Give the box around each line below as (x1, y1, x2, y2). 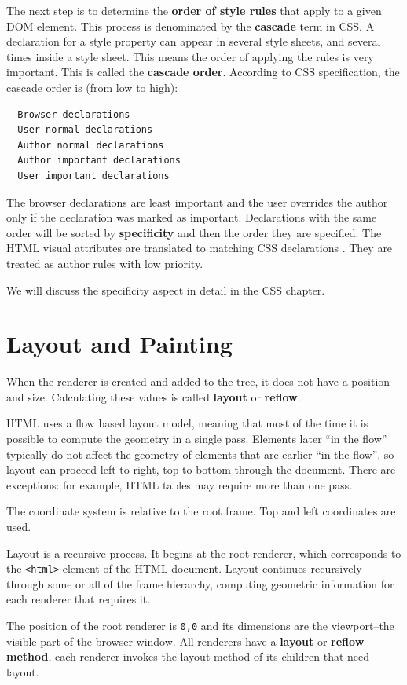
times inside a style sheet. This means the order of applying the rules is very (6, 48, 374, 64)
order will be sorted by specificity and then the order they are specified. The (6, 224, 382, 240)
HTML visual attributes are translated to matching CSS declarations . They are (6, 240, 393, 256)
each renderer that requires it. (6, 591, 151, 607)
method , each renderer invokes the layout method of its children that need (6, 648, 370, 665)
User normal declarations (17, 124, 153, 136)
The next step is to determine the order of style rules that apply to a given (6, 2, 382, 18)
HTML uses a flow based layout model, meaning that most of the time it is (6, 415, 368, 431)
